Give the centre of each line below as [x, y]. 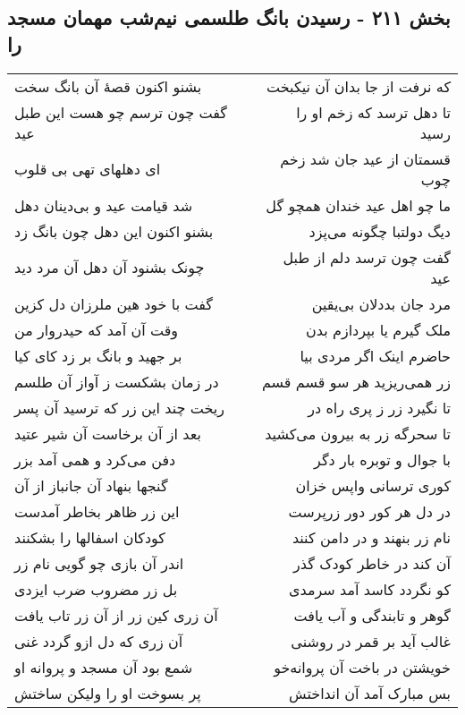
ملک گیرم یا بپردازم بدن [378, 329]
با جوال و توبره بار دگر [382, 459]
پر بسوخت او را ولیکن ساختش [108, 693]
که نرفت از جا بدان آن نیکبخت [359, 86]
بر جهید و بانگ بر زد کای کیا [98, 355]
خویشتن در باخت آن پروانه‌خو [362, 667]
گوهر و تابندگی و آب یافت [372, 615]
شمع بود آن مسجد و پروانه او [104, 667]
